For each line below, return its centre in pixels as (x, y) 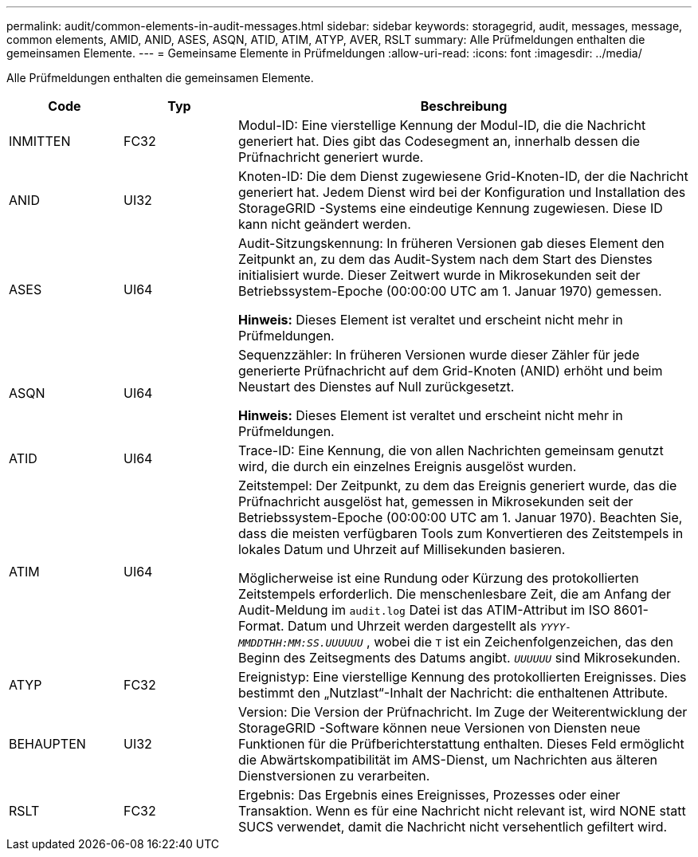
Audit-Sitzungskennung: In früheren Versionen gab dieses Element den (451, 243)
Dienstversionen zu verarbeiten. (334, 776)
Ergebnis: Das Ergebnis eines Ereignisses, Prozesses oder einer (429, 795)
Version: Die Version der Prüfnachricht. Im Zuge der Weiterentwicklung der (463, 712)
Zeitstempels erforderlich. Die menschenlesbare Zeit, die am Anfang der (455, 594)
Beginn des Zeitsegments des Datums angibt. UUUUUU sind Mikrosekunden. (459, 658)
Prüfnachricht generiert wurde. (331, 157)
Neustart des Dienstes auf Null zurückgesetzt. (376, 387)
